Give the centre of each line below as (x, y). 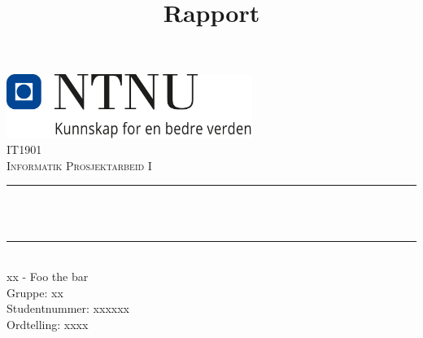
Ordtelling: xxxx (48, 324)
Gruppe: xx (35, 292)
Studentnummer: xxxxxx (68, 308)
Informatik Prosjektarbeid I (79, 165)
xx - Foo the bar (48, 277)
